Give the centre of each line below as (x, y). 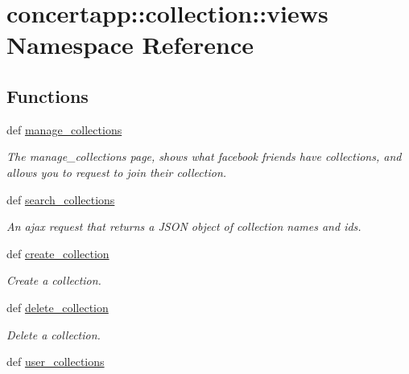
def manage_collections (64, 129)
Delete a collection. (54, 334)
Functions (48, 95)
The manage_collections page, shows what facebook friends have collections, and (204, 156)
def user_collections (56, 362)
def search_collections (61, 199)
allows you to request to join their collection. (117, 172)
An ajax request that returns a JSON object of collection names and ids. (184, 226)
